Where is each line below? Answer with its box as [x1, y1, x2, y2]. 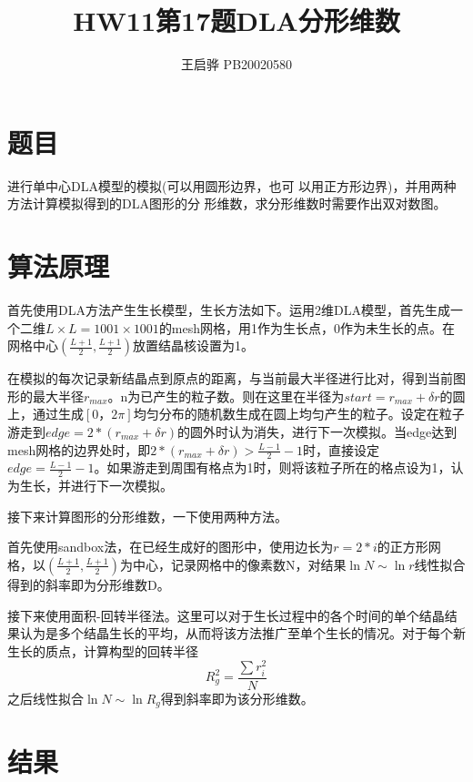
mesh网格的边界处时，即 [7, 440, 151, 459]
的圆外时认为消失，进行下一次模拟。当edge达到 [177, 421, 458, 441]
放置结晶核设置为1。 [132, 336, 254, 355]
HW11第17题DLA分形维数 [73, 2, 400, 39]
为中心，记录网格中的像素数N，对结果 [119, 554, 347, 574]
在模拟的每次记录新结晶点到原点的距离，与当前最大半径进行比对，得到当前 [7, 369, 453, 388]
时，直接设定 [302, 440, 379, 459]
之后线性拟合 [7, 688, 84, 707]
